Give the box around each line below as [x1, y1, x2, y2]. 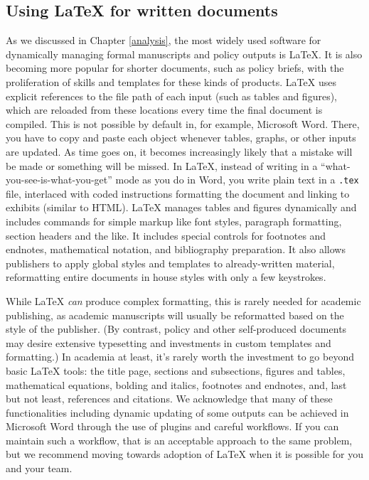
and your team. [6, 461, 73, 476]
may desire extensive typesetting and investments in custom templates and [6, 335, 331, 350]
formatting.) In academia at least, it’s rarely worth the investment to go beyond [6, 349, 354, 364]
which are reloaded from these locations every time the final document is [6, 102, 323, 117]
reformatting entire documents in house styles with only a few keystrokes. [6, 270, 326, 284]
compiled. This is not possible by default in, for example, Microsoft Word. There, [6, 116, 360, 131]
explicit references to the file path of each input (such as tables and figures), [6, 88, 337, 103]
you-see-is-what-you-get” [6, 172, 112, 187]
